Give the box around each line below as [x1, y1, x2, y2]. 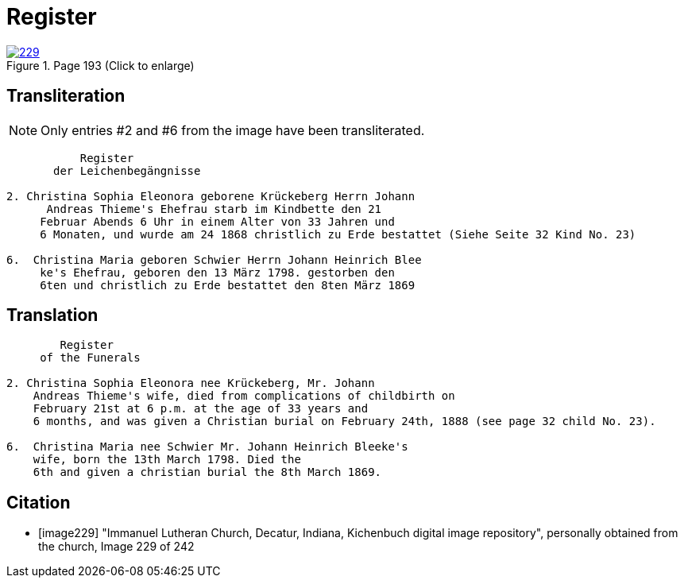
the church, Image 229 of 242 [38, 540, 195, 554]
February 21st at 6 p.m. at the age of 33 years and [33, 402, 369, 416]
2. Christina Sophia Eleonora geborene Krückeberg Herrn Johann [6, 189, 415, 203]
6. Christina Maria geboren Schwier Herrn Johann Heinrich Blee [6, 253, 422, 266]
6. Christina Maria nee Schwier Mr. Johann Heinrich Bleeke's [6, 440, 408, 454]
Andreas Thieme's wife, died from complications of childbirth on [33, 389, 455, 403]
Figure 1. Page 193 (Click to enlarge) [6, 58, 195, 72]
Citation [6, 492, 71, 512]
